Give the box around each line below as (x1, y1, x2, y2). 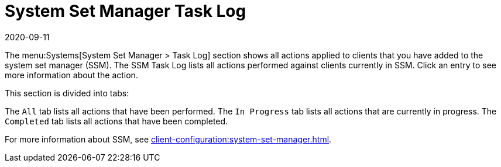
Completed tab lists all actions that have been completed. (5, 116, 228, 126)
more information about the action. (5, 69, 138, 80)
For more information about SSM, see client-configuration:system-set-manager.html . (5, 134, 332, 144)
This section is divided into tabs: (5, 88, 129, 98)
